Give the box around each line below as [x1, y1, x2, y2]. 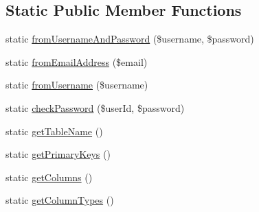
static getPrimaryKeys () [5, 147, 111, 161]
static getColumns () [5, 169, 93, 184]
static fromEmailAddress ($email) [5, 54, 148, 69]
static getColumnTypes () [5, 193, 114, 207]
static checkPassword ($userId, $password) [5, 100, 185, 115]
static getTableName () [5, 123, 103, 138]
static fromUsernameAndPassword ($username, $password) [5, 32, 254, 46]
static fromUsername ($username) [5, 78, 148, 92]
